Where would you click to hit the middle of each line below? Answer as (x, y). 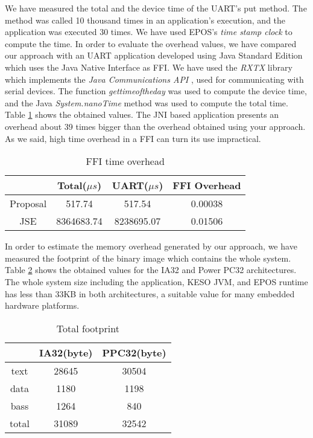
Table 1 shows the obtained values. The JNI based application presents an (142, 114)
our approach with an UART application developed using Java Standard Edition (154, 55)
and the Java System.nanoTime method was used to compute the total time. (147, 102)
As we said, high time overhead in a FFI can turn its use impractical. (133, 138)
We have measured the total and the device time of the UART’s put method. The (156, 8)
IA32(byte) (66, 352)
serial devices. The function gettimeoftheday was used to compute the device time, (156, 91)
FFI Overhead (207, 185)
